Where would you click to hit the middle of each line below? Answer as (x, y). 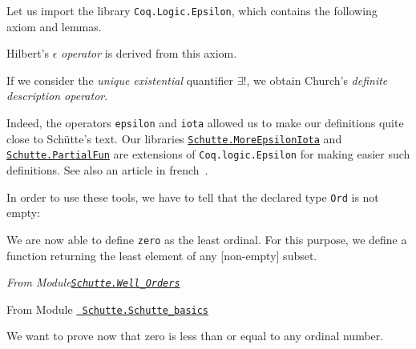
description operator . (57, 96)
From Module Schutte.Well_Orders (93, 282)
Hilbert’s (28, 53)
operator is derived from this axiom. (149, 53)
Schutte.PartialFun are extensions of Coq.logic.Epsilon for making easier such (208, 154)
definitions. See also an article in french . (107, 170)
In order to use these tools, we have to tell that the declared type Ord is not (193, 197)
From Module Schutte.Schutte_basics (108, 309)
